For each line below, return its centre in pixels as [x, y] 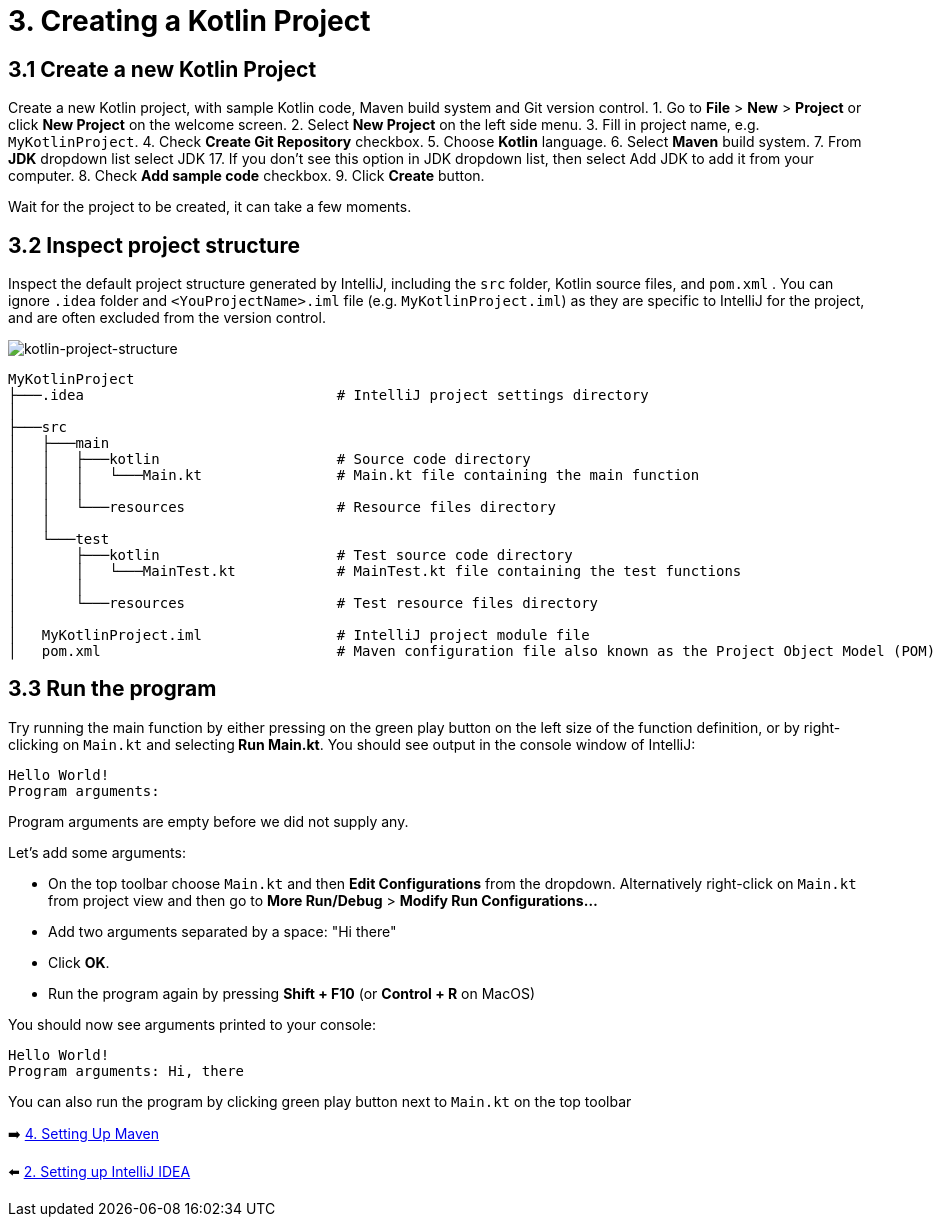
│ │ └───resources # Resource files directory [282, 507]
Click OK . [79, 962]
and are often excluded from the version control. [167, 318]
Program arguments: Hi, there [126, 1070]
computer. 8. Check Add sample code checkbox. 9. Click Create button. [246, 176]
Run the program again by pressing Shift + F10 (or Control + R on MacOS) [291, 993]
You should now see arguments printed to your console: [192, 1024]
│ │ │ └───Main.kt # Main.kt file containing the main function [354, 475]
